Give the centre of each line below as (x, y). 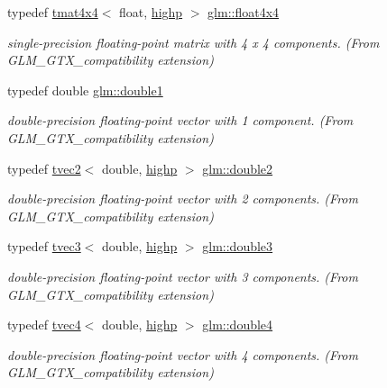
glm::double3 (238, 246)
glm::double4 (238, 325)
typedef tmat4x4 (53, 12)
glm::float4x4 (244, 12)
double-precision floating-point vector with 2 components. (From (183, 199)
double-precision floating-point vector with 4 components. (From (183, 354)
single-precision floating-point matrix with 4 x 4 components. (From (193, 42)
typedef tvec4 (44, 325)
